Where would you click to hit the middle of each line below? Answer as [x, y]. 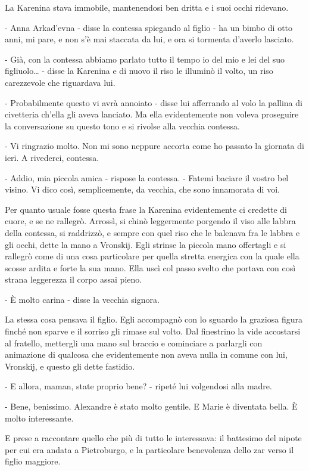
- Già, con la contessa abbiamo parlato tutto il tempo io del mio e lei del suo [145, 59]
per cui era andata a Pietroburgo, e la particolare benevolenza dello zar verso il [149, 449]
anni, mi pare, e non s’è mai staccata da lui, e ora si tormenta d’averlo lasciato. [149, 39]
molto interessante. [39, 418]
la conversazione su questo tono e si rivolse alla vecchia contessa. [122, 126]
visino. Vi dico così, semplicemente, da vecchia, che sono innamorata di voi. [142, 189]
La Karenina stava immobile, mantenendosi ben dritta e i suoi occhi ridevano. [147, 7]
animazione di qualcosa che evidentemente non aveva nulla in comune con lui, [146, 354]
